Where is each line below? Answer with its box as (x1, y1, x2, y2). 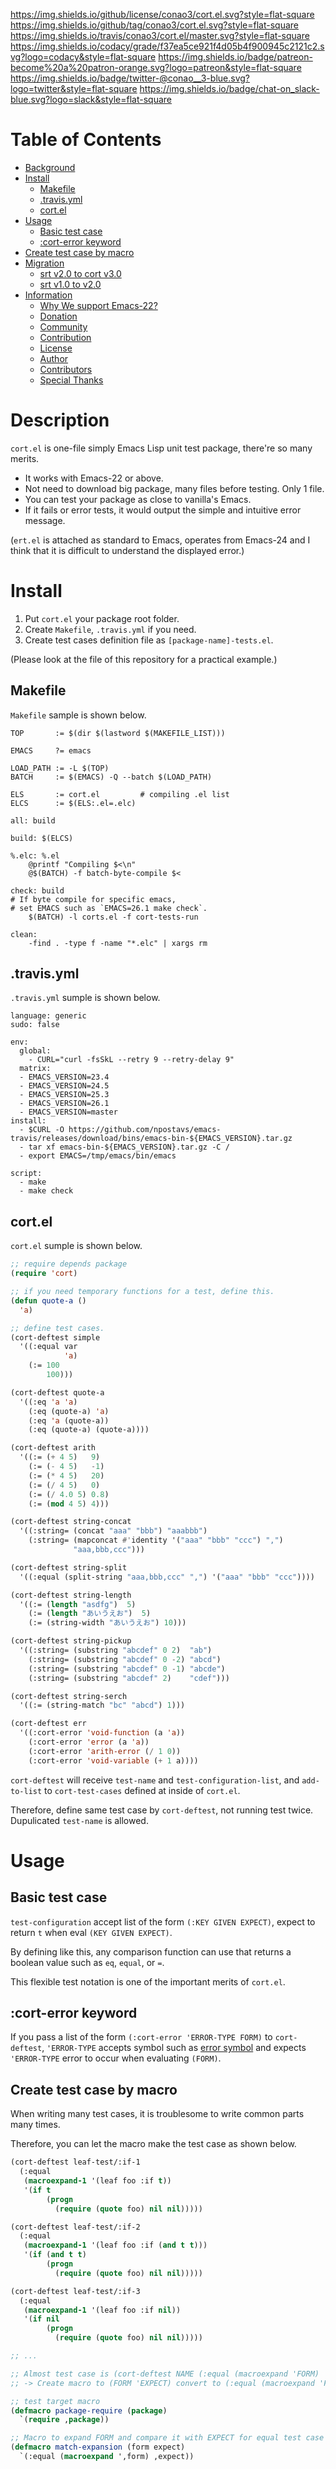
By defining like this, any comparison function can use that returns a (10, 1945, 292, 1958)
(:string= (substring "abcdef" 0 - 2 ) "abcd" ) (28, 1654, 222, 1664)
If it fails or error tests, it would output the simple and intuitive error (24, 504, 302, 516)
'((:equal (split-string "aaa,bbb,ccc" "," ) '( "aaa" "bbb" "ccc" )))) (19, 1572, 315, 1582)
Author (39, 352, 69, 364)
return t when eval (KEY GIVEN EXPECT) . (10, 1926, 173, 1938)
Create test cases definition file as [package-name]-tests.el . (24, 634, 274, 646)
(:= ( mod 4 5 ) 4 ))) (28, 1499, 110, 1509)
